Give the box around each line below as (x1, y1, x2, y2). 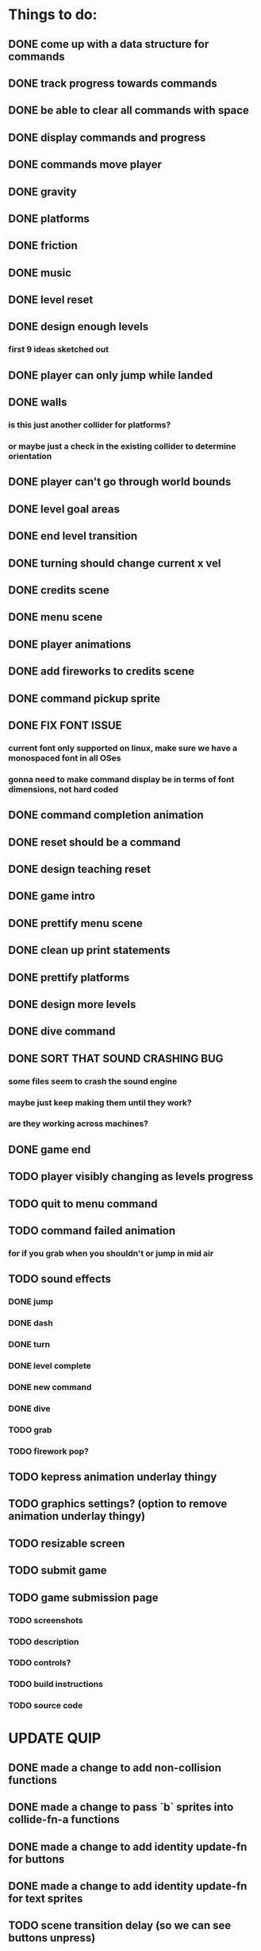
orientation (8, 451, 52, 462)
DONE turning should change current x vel (8, 556, 221, 570)
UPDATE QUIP (8, 1729, 102, 1747)
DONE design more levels (8, 997, 136, 1011)
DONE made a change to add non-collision (8, 1761, 222, 1774)
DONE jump (8, 1296, 54, 1307)
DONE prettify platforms (8, 971, 130, 984)
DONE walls (8, 395, 67, 409)
